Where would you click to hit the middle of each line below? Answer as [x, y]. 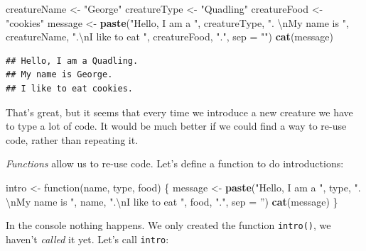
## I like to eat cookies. [69, 88]
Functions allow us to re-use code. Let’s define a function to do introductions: [175, 163]
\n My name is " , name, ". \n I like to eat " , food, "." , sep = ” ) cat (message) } [172, 201]
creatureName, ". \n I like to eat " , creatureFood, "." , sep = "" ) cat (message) [169, 37]
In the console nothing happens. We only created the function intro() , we [168, 225]
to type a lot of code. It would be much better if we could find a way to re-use [176, 126]
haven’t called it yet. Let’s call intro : [87, 239]
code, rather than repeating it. [72, 139]
